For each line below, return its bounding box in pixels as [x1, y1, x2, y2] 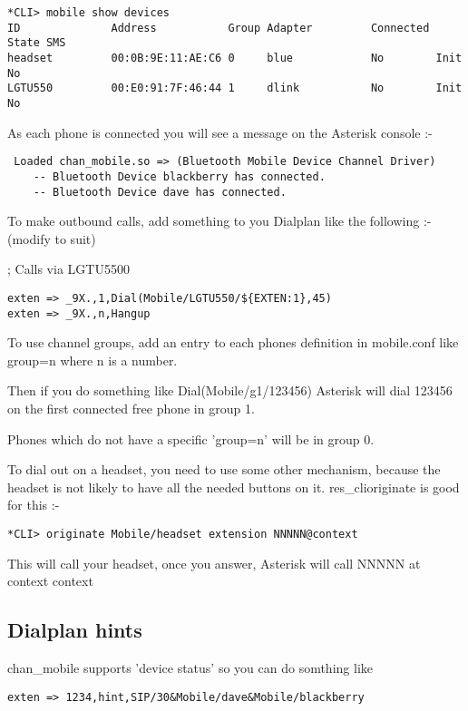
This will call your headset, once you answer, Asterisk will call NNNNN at [7, 553, 421, 572]
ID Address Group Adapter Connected [7, 21, 430, 34]
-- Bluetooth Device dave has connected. [33, 185, 287, 199]
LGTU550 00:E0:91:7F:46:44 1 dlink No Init [7, 82, 463, 95]
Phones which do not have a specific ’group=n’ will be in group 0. [7, 429, 375, 448]
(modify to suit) [7, 229, 96, 248]
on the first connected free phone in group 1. [7, 399, 255, 418]
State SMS [7, 36, 66, 50]
